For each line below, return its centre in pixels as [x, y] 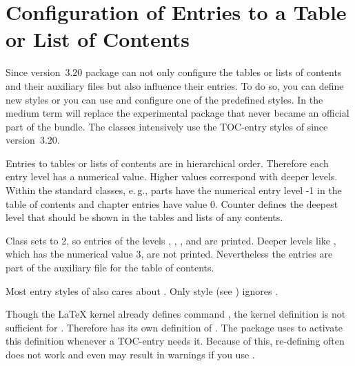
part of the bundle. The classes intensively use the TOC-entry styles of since [167, 126]
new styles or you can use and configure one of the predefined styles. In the [164, 99]
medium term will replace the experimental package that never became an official [177, 113]
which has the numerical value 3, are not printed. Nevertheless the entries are [169, 254]
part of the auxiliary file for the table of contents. [110, 268]
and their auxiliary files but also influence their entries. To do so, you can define [175, 85]
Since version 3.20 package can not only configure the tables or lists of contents [174, 72]
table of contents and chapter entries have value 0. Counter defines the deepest [172, 203]
